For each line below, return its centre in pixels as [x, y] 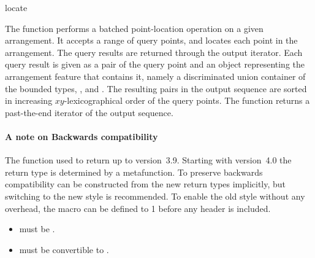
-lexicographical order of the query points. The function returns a [187, 100]
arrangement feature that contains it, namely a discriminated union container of [155, 76]
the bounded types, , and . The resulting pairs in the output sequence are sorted [156, 88]
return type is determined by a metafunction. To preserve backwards [134, 172]
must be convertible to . [64, 249]
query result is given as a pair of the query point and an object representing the [155, 64]
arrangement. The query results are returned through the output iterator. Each [154, 52]
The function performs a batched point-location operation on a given [134, 28]
